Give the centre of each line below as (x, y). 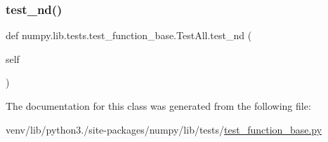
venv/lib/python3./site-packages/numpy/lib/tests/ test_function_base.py (164, 129)
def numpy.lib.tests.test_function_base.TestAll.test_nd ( (129, 35)
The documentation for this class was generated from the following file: (158, 106)
